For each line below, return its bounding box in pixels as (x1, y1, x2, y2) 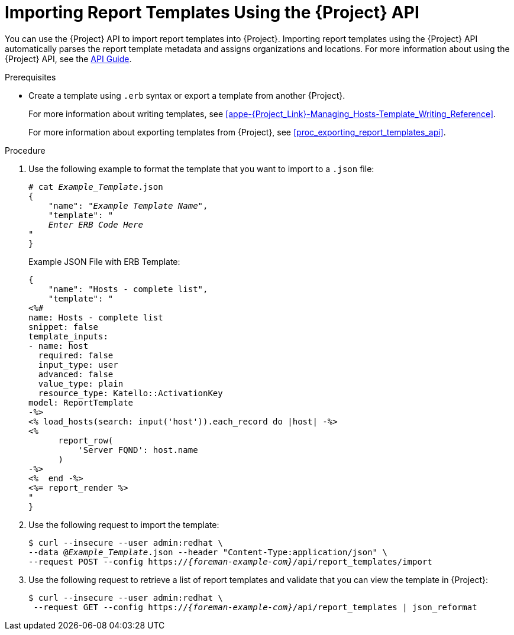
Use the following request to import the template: (28, 519, 219, 530)
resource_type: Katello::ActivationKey (38, 388, 223, 398)
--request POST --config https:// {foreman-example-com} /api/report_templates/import (28, 556, 432, 566)
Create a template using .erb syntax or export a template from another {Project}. (28, 90, 345, 101)
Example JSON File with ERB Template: (28, 256, 180, 267)
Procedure (5, 145, 46, 155)
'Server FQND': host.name (78, 445, 198, 455)
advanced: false (38, 369, 114, 379)
